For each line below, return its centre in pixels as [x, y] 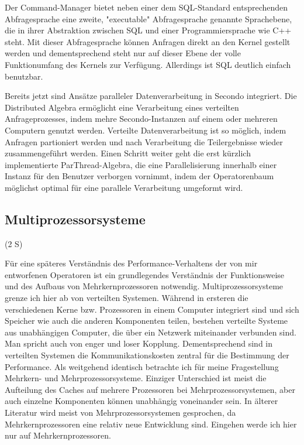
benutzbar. [24, 76]
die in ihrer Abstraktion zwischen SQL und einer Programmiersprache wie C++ [148, 30]
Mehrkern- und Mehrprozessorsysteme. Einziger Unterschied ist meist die [136, 378]
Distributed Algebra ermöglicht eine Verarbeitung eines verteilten [122, 107]
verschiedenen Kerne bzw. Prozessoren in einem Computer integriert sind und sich [152, 309]
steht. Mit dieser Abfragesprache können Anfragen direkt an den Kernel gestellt [148, 41]
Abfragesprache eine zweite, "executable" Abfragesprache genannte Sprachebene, [148, 18]
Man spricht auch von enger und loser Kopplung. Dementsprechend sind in [139, 343]
